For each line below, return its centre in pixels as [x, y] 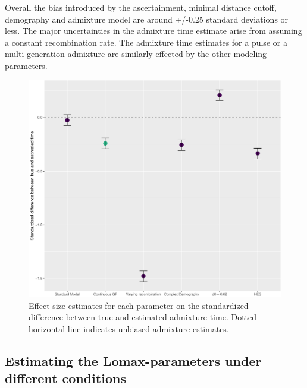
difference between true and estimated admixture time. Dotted [143, 317]
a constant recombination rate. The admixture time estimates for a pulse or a [146, 42]
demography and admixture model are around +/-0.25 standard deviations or [147, 19]
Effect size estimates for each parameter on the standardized [139, 305]
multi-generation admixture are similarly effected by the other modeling [136, 54]
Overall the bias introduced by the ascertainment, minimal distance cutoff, [141, 7]
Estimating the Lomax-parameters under [133, 360]
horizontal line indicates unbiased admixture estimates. [129, 328]
